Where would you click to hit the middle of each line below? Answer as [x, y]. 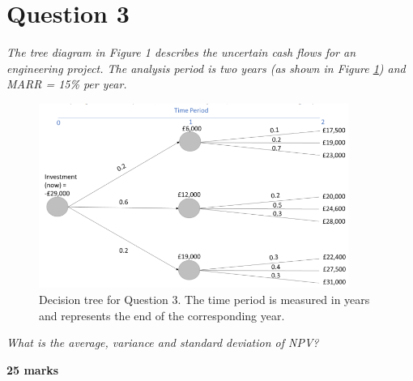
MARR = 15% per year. [67, 84]
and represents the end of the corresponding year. [162, 315]
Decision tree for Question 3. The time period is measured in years [204, 300]
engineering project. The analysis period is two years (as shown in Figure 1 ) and [206, 68]
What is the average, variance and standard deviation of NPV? [163, 342]
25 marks [33, 369]
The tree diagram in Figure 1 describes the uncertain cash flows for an [181, 52]
